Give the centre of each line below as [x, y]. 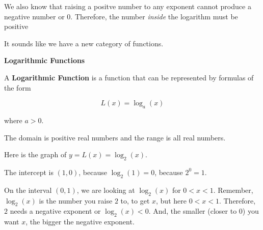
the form [18, 87]
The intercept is [29, 172]
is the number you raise [76, 200]
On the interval [28, 190]
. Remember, [233, 190]
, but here [171, 200]
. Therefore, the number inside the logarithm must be [154, 16]
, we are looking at [106, 190]
